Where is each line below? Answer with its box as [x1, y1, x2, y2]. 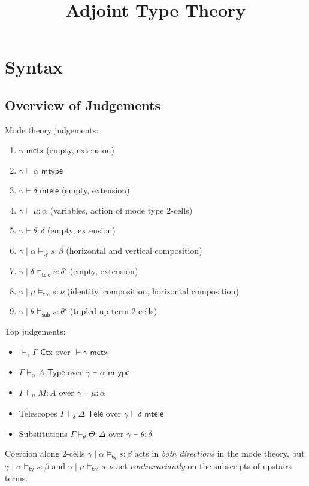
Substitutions [19, 427, 68, 439]
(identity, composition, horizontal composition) [67, 284, 239, 297]
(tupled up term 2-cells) [69, 305, 157, 317]
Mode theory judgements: [5, 123, 99, 136]
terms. [5, 472, 28, 484]
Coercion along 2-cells [5, 447, 85, 460]
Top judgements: [5, 324, 66, 337]
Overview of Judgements [5, 95, 161, 114]
